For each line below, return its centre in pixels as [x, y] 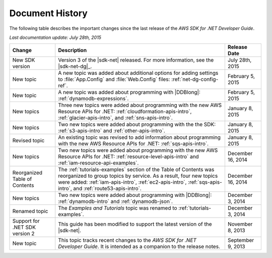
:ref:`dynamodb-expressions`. [93, 98]
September [241, 240]
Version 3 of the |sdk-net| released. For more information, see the [136, 60]
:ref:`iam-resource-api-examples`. [98, 163]
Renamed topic [30, 211]
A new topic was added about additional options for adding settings [138, 73]
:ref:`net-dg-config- [195, 79]
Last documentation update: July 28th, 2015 [55, 37]
